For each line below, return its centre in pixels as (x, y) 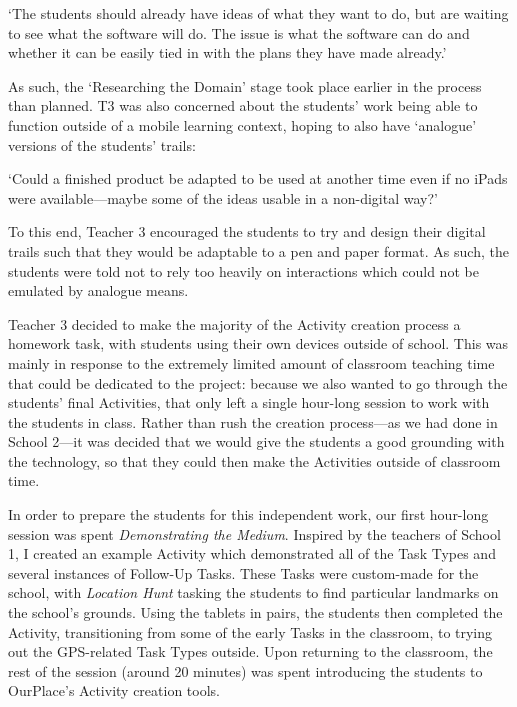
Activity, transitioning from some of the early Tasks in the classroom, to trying (250, 631)
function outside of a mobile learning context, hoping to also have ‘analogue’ (242, 124)
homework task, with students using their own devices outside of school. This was (258, 343)
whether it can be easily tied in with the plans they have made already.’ (227, 52)
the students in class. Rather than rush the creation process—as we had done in (253, 421)
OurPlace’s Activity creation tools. (114, 690)
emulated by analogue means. (98, 290)
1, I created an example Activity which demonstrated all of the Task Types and (252, 553)
